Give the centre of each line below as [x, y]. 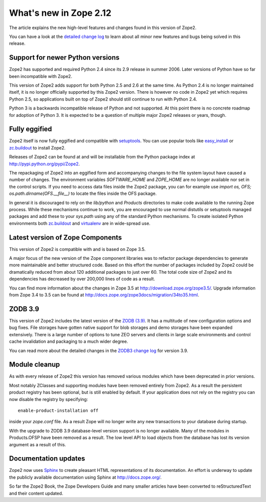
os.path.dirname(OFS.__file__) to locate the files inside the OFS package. [83, 194]
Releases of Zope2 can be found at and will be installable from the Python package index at [102, 157]
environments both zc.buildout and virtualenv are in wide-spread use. [80, 223]
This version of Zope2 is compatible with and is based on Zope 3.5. [77, 249]
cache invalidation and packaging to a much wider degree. [68, 341]
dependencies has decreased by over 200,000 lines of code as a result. [82, 279]
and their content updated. [36, 493]
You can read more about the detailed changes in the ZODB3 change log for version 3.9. [99, 351]
